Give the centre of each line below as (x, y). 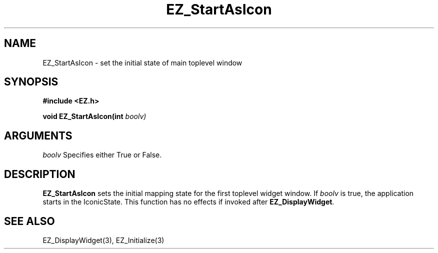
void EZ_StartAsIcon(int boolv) (94, 116)
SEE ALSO (29, 221)
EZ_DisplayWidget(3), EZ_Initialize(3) (103, 240)
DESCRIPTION (40, 174)
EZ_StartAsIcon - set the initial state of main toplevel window (142, 62)
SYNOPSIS (31, 82)
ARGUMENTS (38, 135)
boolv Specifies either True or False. (102, 155)
